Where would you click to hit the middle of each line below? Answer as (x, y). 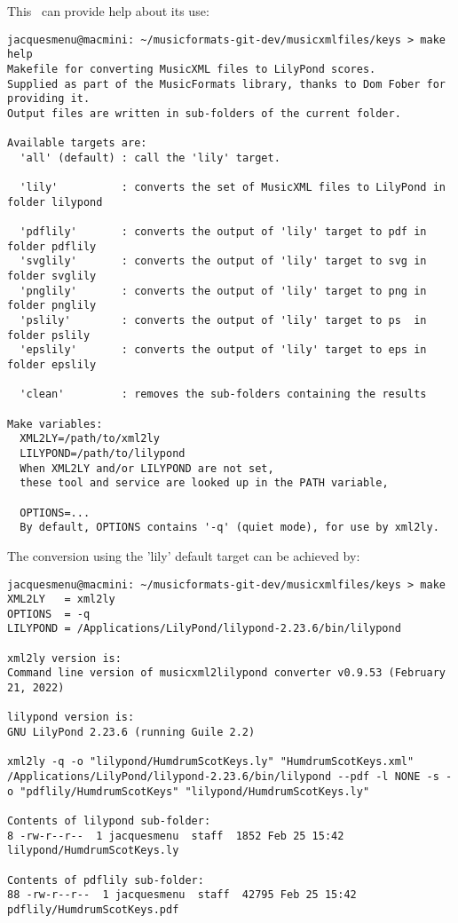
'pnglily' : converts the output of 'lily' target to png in (223, 291)
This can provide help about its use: (108, 11)
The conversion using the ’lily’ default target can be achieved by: (184, 555)
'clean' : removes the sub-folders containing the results (223, 394)
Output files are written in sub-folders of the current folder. (204, 113)
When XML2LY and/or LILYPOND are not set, (147, 468)
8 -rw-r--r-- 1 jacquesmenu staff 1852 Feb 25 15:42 (176, 836)
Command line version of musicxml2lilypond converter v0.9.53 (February (226, 673)
